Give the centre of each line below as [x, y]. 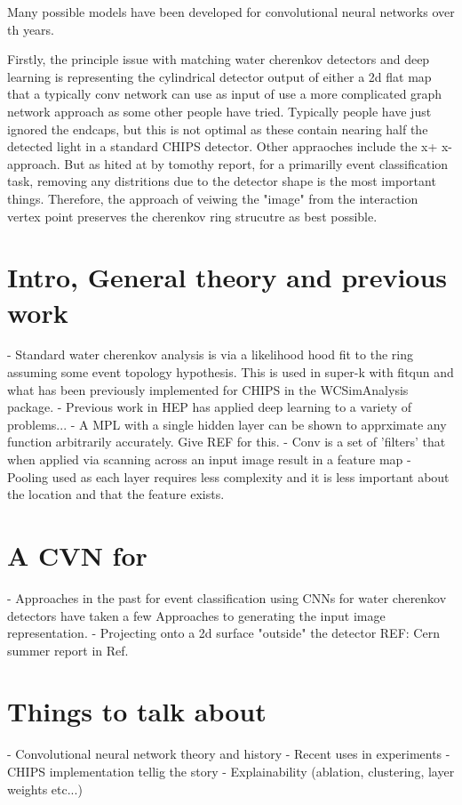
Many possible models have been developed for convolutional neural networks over [231, 12]
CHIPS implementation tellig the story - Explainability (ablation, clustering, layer [231, 771]
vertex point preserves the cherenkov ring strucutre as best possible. [192, 216]
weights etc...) [45, 789]
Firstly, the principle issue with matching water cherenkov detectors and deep [219, 59]
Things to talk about [137, 711]
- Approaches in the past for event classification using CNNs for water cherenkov [227, 597]
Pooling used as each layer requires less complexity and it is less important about [228, 476]
